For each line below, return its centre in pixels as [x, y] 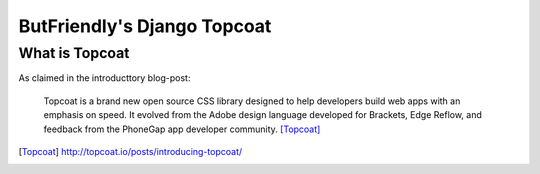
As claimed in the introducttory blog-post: [104, 78]
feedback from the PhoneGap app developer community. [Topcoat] [182, 129]
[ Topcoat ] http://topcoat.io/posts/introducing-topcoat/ [130, 151]
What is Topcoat [74, 53]
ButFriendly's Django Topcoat [145, 26]
